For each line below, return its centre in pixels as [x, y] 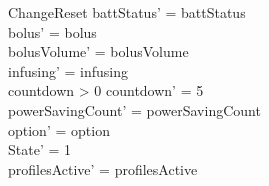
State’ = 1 [39, 149]
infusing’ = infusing [68, 70]
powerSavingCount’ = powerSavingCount [134, 109]
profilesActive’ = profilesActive [103, 168]
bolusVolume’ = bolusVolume [98, 51]
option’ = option [59, 129]
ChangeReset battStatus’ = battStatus [127, 12]
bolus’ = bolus [52, 31]
